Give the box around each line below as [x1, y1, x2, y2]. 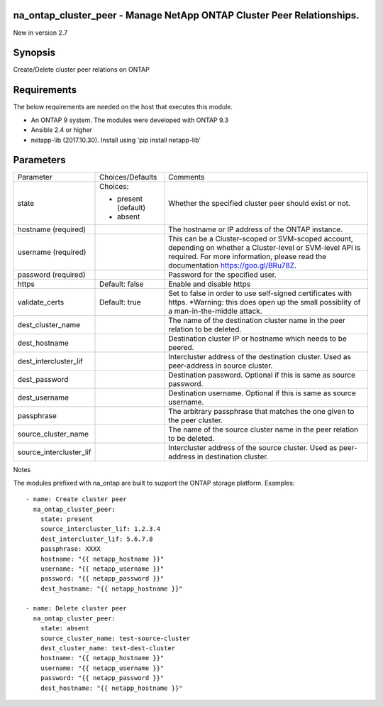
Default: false [99, 279, 144, 289]
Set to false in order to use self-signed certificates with [167, 288, 353, 298]
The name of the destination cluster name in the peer [167, 316, 345, 326]
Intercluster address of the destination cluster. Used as [167, 352, 351, 362]
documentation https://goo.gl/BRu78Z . [167, 261, 297, 270]
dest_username [17, 393, 70, 402]
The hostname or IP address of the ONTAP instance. [167, 224, 343, 234]
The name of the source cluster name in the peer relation [167, 424, 358, 434]
